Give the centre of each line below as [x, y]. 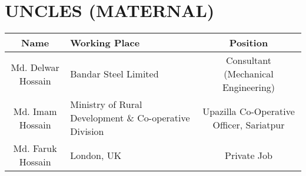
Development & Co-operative [130, 118]
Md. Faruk [35, 148]
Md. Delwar [35, 67]
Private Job [249, 155]
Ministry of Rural [106, 104]
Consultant [248, 60]
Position [249, 43]
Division [87, 131]
